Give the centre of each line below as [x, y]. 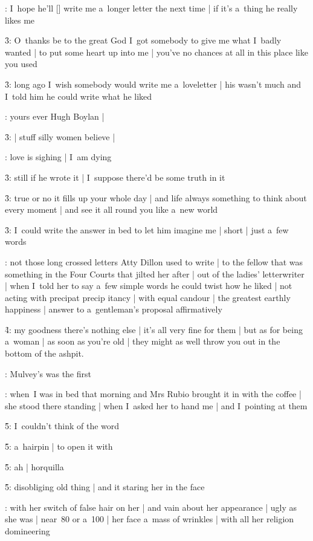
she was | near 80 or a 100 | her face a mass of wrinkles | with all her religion [150, 519]
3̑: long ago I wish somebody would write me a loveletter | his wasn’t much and [153, 84]
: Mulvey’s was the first [48, 373]
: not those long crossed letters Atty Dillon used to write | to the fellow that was [154, 261]
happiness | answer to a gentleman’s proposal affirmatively [114, 309]
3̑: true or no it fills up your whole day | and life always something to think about [156, 197]
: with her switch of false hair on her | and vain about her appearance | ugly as [151, 507]
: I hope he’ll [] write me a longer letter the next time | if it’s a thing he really [151, 8]
